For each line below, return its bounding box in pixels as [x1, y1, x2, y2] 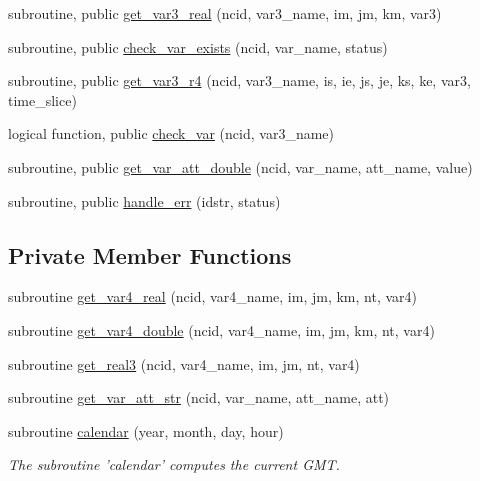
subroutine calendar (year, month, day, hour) [8, 420, 284, 441]
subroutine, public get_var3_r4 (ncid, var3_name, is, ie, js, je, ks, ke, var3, [8, 70, 471, 91]
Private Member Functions [8, 239, 292, 270]
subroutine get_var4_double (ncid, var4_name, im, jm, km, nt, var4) [8, 319, 435, 340]
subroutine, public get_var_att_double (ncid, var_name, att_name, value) [8, 156, 473, 177]
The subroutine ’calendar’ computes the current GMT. [8, 454, 340, 475]
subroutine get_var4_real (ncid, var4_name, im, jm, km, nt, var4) [8, 286, 418, 307]
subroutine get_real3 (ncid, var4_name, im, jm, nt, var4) [8, 353, 360, 374]
